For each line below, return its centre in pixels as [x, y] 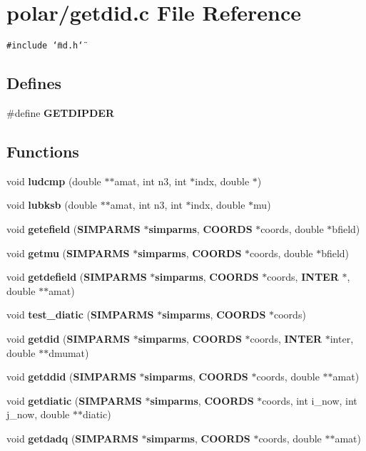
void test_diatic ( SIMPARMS [80, 315]
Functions [43, 151]
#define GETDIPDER [61, 112]
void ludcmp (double [54, 181]
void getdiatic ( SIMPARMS [74, 400]
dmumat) [69, 352]
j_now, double [38, 414]
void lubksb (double [52, 205]
